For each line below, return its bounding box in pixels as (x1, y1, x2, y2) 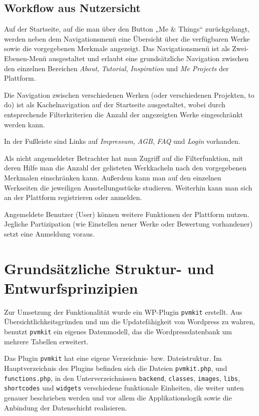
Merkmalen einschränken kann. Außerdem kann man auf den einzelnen (4, 172, 221, 182)
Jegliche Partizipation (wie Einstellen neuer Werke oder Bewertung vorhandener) (4, 219, 253, 229)
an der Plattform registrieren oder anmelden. (4, 192, 142, 202)
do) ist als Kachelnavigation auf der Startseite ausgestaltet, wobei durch (4, 99, 225, 110)
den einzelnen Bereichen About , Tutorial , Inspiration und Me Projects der (4, 63, 229, 73)
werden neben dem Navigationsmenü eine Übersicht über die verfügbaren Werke (4, 33, 250, 44)
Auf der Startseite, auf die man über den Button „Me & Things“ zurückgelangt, (4, 24, 250, 34)
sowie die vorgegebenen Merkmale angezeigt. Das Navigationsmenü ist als (4, 43, 230, 54)
